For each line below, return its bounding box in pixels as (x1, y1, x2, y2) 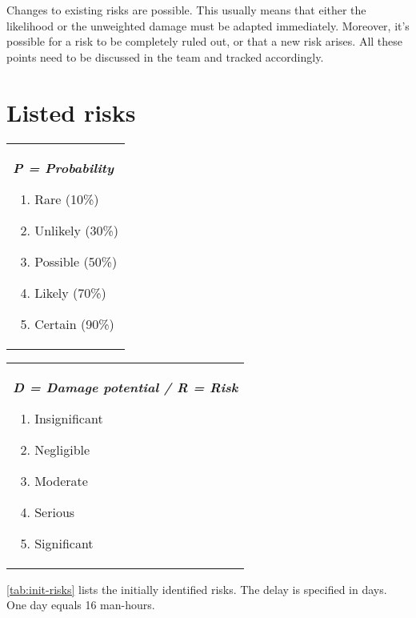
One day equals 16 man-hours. (6, 596, 155, 613)
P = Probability (13, 158, 114, 177)
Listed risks (6, 95, 136, 128)
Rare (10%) (34, 189, 99, 208)
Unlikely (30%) (34, 220, 119, 239)
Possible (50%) (34, 251, 118, 271)
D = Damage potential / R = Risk (13, 377, 238, 396)
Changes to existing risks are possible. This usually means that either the (6, 2, 366, 18)
